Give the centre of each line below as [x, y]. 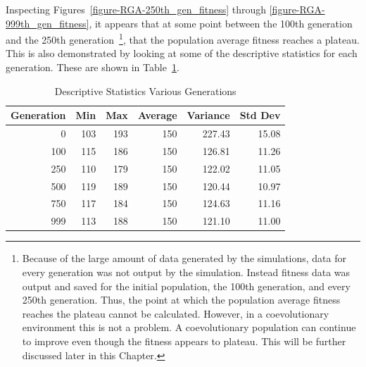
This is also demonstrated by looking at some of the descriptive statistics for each [182, 53]
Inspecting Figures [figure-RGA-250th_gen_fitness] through [136, 9]
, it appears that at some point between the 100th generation [221, 23]
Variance [208, 115]
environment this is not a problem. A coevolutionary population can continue [189, 327]
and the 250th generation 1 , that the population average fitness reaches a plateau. [183, 38]
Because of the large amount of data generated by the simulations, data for [184, 258]
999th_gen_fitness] [48, 23]
